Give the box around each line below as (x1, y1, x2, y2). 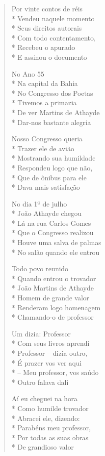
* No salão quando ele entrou (11, 247, 100, 257)
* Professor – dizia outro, (11, 348, 87, 358)
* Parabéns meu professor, (11, 422, 91, 433)
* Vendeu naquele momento (11, 13, 95, 23)
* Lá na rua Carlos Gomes (11, 217, 91, 228)
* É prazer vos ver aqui (11, 357, 82, 368)
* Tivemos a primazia (11, 97, 77, 108)
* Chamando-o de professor (11, 312, 94, 322)
